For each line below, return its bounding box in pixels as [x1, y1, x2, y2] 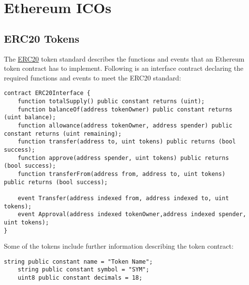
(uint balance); [4, 114, 56, 121]
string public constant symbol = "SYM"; [17, 266, 149, 273]
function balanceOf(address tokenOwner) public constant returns [17, 106, 233, 113]
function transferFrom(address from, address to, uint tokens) [17, 170, 226, 177]
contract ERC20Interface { [4, 90, 90, 97]
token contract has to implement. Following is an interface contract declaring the [4, 63, 244, 73]
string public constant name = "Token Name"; [4, 258, 153, 265]
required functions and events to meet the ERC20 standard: [4, 72, 181, 82]
